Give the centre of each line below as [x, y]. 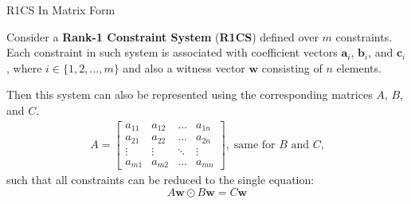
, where [24, 67]
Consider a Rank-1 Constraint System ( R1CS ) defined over [162, 36]
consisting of [292, 67]
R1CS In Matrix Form [61, 10]
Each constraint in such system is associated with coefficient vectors [172, 52]
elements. [359, 67]
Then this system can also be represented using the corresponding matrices [190, 94]
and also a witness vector [184, 67]
